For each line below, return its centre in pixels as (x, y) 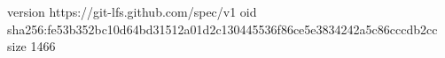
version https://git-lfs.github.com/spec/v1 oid (132, 11)
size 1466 (31, 46)
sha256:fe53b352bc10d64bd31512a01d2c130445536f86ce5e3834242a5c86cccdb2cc (222, 29)
